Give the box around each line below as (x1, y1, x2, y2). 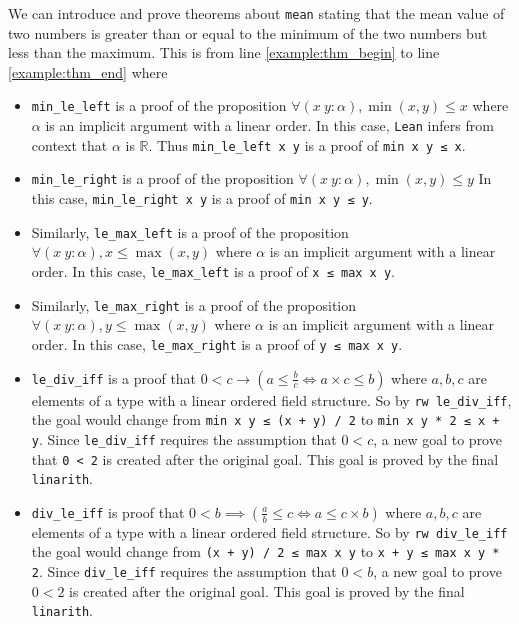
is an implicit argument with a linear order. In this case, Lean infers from (45, 115, 494, 136)
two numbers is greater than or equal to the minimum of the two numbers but (8, 22, 488, 43)
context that (31, 134, 108, 155)
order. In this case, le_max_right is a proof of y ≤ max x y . (31, 333, 403, 354)
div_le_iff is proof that (31, 501, 185, 522)
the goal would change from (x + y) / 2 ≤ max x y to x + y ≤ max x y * (31, 541, 500, 562)
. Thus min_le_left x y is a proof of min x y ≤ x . (148, 134, 466, 155)
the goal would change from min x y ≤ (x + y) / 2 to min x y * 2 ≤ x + (31, 409, 500, 430)
